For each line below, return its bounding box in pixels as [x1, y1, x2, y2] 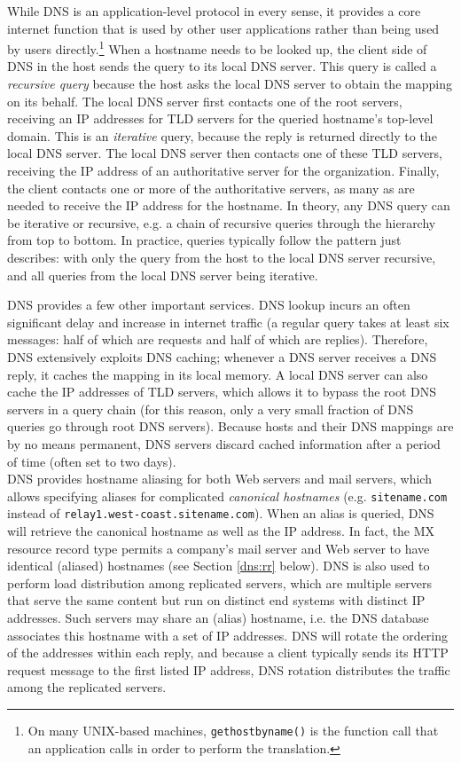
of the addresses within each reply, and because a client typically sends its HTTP [7, 643, 449, 662]
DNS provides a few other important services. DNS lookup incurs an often [7, 295, 410, 314]
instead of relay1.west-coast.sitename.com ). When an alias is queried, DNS [7, 504, 434, 523]
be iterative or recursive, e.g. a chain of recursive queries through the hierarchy [7, 213, 436, 232]
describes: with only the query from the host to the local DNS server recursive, [7, 248, 436, 266]
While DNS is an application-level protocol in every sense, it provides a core [7, 2, 421, 20]
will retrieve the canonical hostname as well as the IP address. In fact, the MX [7, 522, 435, 539]
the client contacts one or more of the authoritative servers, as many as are [7, 178, 415, 197]
